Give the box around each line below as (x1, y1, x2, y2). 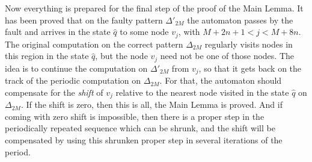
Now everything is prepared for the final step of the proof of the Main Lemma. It (5, 2, 304, 14)
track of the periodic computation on (5, 74, 141, 87)
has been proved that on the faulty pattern (5, 13, 163, 26)
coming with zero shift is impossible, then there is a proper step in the (5, 110, 265, 122)
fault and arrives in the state (5, 25, 111, 38)
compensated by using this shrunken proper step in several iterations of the (5, 133, 283, 146)
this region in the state (5, 49, 89, 62)
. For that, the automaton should (159, 74, 282, 87)
